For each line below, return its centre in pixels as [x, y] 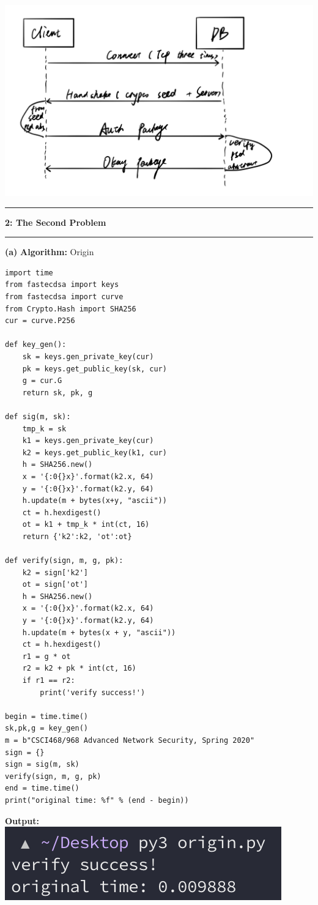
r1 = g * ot [46, 656]
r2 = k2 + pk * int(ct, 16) [79, 669]
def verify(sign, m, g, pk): [64, 561]
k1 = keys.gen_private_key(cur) [88, 441]
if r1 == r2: [49, 681]
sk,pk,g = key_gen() [47, 728]
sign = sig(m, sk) [42, 765]
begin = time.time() [47, 716]
